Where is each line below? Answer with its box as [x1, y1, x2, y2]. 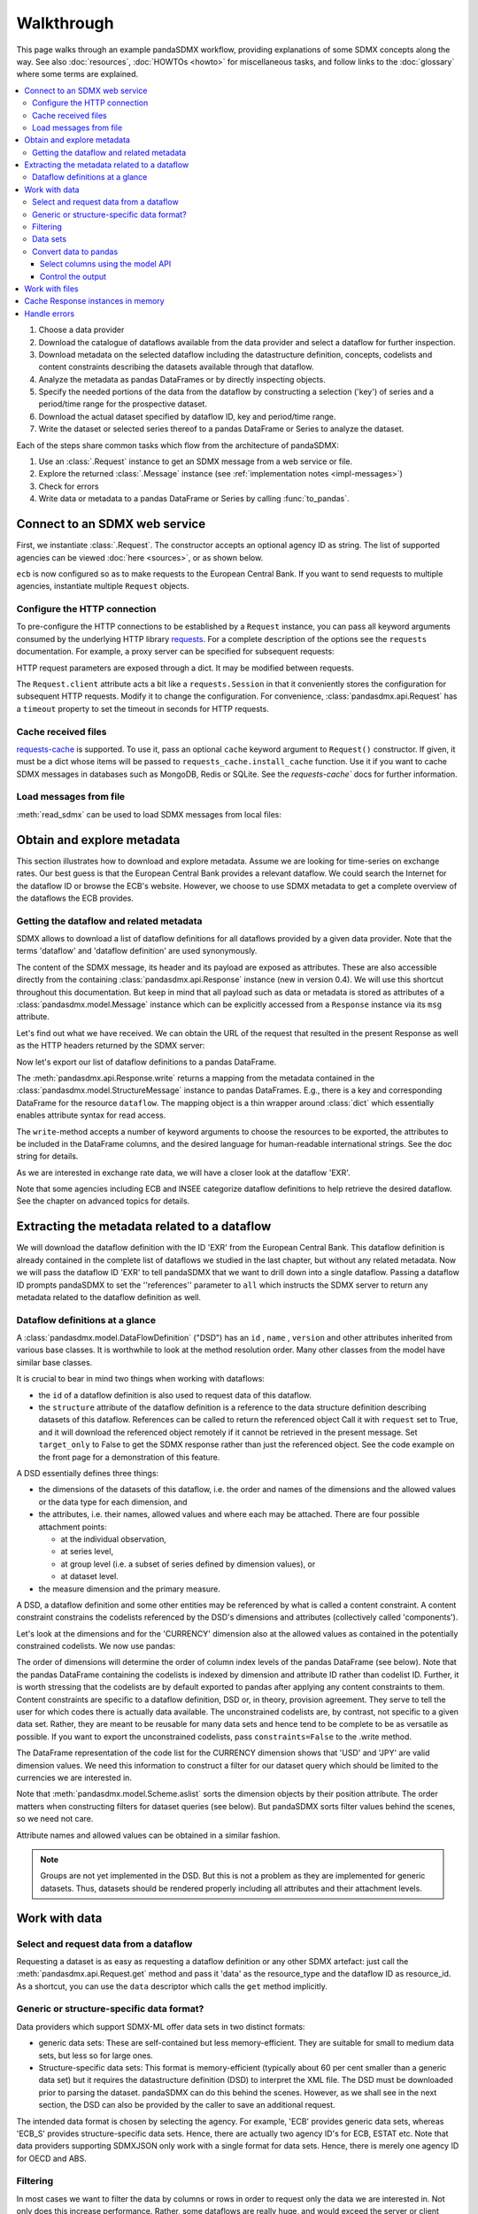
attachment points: [38, 1521, 107, 1532]
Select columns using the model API [40, 259, 172, 269]
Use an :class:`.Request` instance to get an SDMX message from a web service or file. [38, 456, 353, 467]
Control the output [40, 271, 106, 282]
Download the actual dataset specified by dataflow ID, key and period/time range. [38, 411, 336, 422]
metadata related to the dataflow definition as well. [16, 1291, 202, 1302]
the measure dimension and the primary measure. [38, 1583, 220, 1594]
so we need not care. [16, 1814, 94, 1824]
